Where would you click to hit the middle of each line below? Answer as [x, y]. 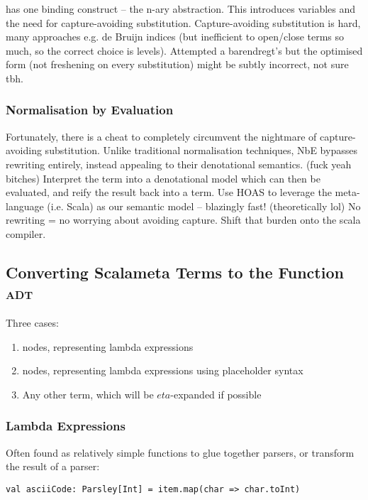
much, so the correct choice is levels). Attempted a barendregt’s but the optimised [184, 50]
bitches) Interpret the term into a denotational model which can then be [163, 178]
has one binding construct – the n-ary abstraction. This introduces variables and [181, 9]
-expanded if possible [216, 394]
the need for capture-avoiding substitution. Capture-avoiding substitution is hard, [183, 22]
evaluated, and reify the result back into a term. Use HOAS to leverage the [169, 192]
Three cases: [32, 323]
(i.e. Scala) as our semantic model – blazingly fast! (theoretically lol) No [204, 206]
